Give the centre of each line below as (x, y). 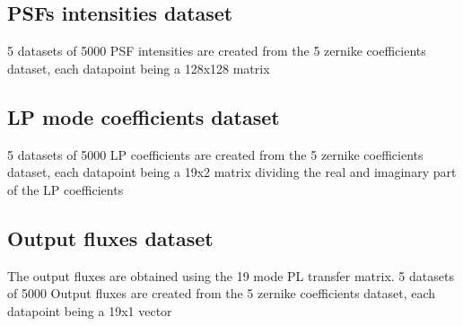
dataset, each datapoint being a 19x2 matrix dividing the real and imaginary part (232, 172)
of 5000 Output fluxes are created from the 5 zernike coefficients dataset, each (222, 293)
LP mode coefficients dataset (144, 116)
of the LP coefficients (66, 189)
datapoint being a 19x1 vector (90, 310)
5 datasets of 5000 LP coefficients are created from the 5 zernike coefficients (215, 154)
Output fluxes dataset (110, 238)
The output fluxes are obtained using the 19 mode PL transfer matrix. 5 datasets (231, 275)
